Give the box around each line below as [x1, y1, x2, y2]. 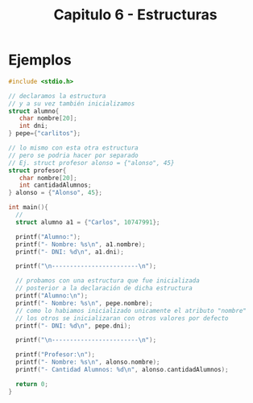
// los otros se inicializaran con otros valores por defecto [15, 314, 229, 323]
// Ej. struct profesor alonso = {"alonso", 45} [8, 158, 175, 167]
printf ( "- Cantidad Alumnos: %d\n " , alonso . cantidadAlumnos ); [15, 366, 229, 374]
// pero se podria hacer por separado [8, 151, 139, 159]
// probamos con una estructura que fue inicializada [15, 277, 200, 285]
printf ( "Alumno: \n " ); [15, 292, 89, 300]
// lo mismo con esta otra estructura [8, 144, 139, 152]
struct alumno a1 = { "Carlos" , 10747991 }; [15, 218, 160, 226]
